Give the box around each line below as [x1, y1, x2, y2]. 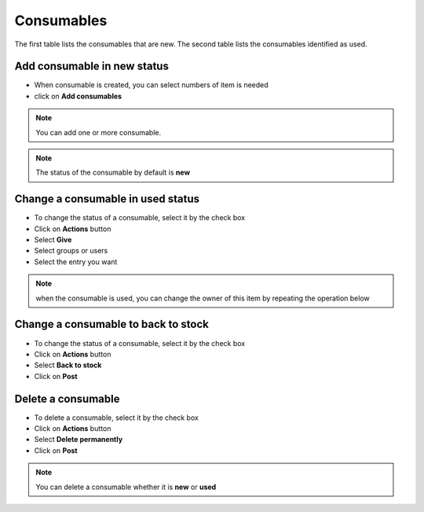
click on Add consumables [34, 91, 122, 101]
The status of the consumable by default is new [35, 168, 191, 177]
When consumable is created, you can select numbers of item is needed [34, 80, 269, 90]
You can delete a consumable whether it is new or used [35, 482, 217, 492]
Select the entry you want [34, 256, 118, 267]
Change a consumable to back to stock [14, 318, 210, 331]
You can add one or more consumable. [35, 127, 161, 137]
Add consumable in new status [14, 60, 169, 73]
